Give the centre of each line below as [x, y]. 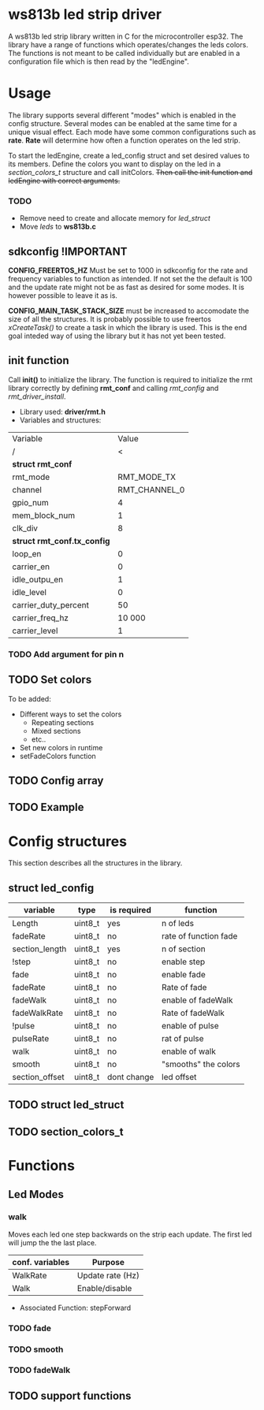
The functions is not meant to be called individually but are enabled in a [124, 53]
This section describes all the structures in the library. [95, 863]
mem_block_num [44, 515]
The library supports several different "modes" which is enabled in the [122, 115]
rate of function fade [199, 936]
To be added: [30, 698]
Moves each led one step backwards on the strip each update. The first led [130, 1234]
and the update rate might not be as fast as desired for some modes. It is [126, 287]
